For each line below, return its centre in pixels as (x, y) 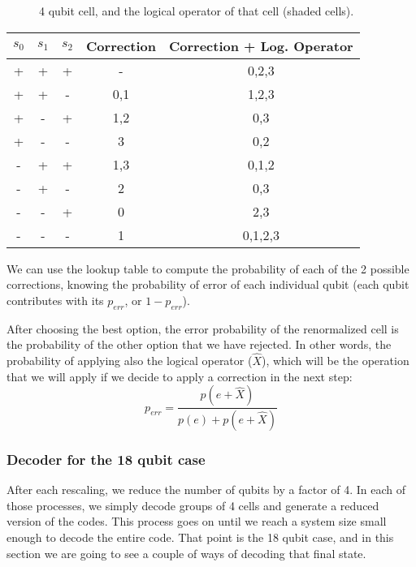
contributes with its (55, 300)
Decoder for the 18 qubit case (106, 459)
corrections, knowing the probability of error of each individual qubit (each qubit (208, 284)
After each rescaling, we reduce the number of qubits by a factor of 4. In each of (206, 490)
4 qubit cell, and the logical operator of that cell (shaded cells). (197, 11)
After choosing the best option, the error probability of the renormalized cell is (203, 328)
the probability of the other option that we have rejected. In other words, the (199, 344)
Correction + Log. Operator (261, 45)
